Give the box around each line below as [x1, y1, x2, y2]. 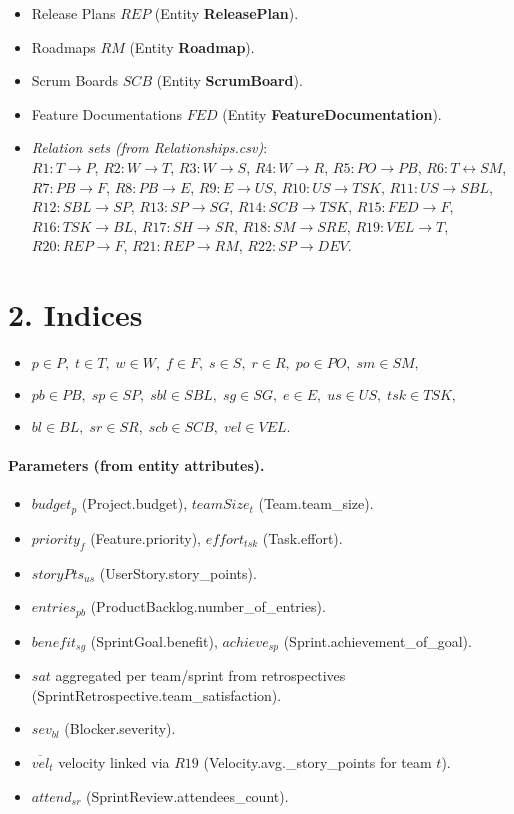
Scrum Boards [31, 70, 119, 91]
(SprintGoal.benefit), [90, 630, 218, 651]
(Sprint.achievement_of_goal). [283, 630, 472, 651]
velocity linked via [58, 751, 170, 772]
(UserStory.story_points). [99, 562, 257, 583]
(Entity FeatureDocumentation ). [222, 103, 442, 124]
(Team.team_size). [258, 493, 374, 514]
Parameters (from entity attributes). [8, 455, 265, 476]
